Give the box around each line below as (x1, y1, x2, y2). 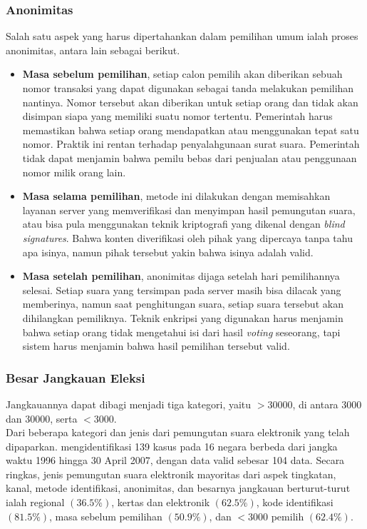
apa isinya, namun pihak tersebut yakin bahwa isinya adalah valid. (22, 244, 314, 259)
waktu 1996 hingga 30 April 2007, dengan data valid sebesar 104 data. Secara (6, 453, 345, 468)
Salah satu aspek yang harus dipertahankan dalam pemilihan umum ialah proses (6, 29, 358, 44)
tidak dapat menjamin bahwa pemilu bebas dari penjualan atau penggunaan (22, 150, 357, 165)
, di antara (292, 396, 338, 411)
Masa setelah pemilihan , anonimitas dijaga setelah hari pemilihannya (22, 268, 340, 283)
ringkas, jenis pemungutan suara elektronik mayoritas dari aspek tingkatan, (6, 466, 336, 481)
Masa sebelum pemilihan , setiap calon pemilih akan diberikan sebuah (22, 66, 343, 81)
